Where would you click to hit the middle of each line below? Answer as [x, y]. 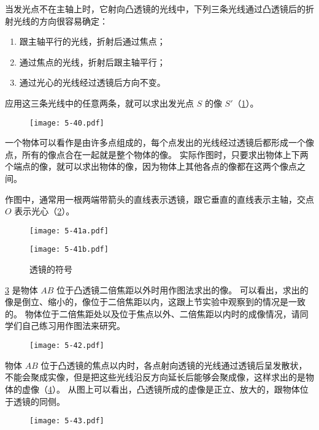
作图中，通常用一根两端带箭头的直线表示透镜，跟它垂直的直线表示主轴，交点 [159, 199]
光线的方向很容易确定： [60, 21]
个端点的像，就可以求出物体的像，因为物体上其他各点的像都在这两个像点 [151, 166]
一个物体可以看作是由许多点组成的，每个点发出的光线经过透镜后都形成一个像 [159, 142]
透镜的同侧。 [39, 401]
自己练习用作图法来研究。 [73, 326]
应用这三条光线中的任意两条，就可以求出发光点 [99, 103]
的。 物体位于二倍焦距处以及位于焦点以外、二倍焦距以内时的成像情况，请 [152, 313]
